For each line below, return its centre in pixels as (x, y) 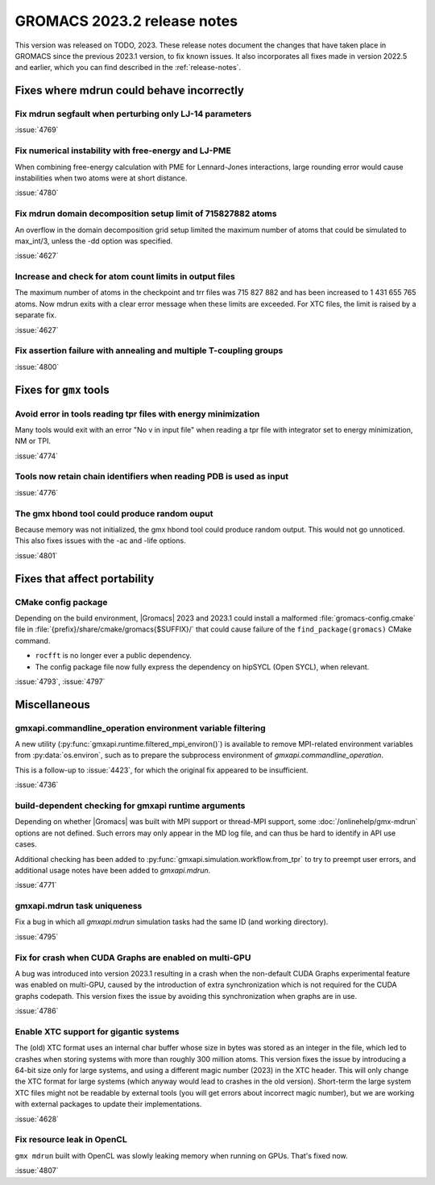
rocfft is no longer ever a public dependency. (114, 656)
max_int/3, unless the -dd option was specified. (94, 241)
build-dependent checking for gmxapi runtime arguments (130, 806)
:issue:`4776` (37, 492)
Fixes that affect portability (85, 579)
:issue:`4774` (37, 456)
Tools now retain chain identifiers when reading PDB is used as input (152, 477)
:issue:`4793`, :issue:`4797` (60, 682)
